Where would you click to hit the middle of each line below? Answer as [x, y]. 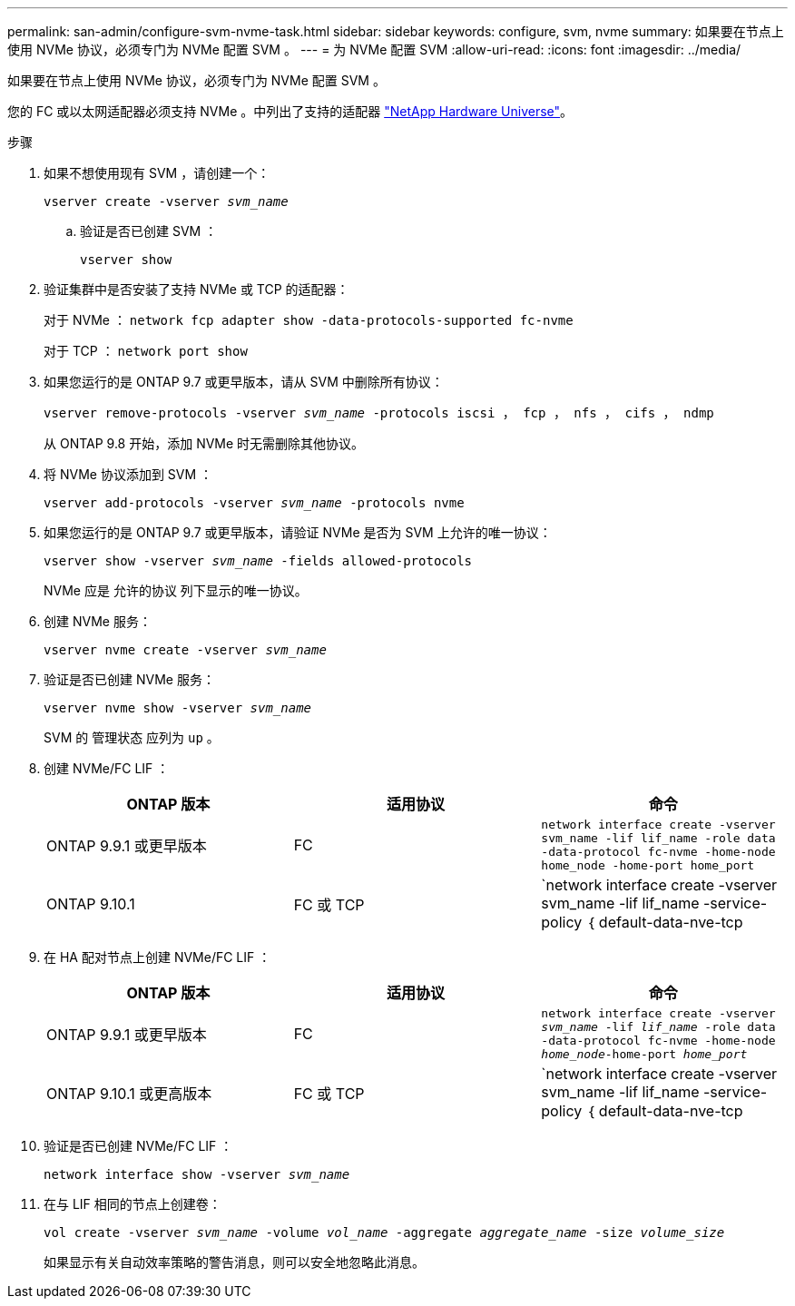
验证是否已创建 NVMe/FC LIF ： [138, 1146]
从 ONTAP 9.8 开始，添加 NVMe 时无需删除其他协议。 [204, 443]
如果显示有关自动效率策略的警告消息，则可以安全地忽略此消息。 [234, 1262]
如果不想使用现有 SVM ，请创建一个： [157, 173]
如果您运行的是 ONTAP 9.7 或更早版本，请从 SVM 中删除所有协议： [244, 382]
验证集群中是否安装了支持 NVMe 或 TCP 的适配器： [196, 289]
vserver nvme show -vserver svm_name [178, 708]
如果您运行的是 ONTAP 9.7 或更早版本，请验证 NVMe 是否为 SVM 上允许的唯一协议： [298, 532]
